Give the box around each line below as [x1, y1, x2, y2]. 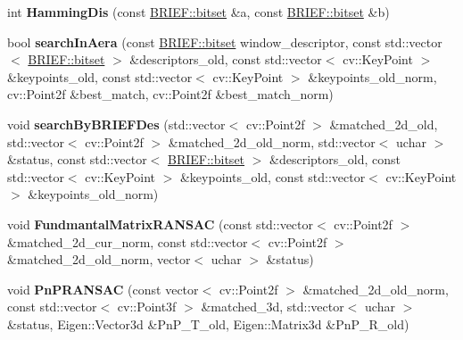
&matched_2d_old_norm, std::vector [168, 132, 376, 151]
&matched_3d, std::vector [201, 297, 344, 316]
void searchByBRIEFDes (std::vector [7, 114, 226, 133]
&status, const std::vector [7, 150, 147, 169]
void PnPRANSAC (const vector [7, 279, 199, 298]
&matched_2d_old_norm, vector [7, 250, 191, 269]
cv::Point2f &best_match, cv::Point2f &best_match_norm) [7, 85, 334, 104]
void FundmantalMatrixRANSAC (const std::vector [7, 214, 314, 233]
